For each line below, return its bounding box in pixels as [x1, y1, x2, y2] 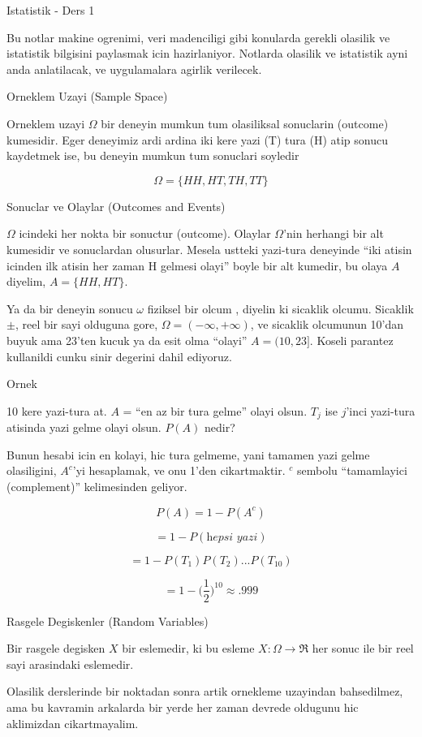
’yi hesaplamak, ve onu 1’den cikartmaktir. [72, 462, 286, 479]
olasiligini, [6, 462, 57, 479]
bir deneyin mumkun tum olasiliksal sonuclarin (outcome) [101, 114, 389, 131]
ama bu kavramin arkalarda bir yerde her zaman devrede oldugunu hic [6, 698, 359, 715]
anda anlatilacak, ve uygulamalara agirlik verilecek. [6, 60, 262, 77]
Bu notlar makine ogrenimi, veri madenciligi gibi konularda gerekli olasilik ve [6, 28, 390, 45]
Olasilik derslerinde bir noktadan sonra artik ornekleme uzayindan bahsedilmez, [6, 683, 403, 700]
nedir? [205, 419, 235, 436]
